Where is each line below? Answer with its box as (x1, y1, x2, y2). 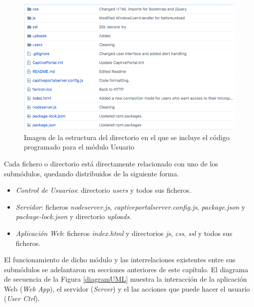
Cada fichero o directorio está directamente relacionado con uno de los (4, 158, 218, 168)
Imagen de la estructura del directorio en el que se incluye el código (24, 132, 230, 142)
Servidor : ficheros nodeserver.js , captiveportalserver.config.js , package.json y (15, 201, 246, 212)
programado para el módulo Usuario (24, 142, 134, 152)
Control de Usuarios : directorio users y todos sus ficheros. (15, 185, 191, 195)
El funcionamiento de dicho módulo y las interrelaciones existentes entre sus (4, 254, 236, 265)
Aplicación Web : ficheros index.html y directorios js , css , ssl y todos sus (15, 228, 233, 238)
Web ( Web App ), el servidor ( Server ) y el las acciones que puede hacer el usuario (4, 283, 250, 294)
